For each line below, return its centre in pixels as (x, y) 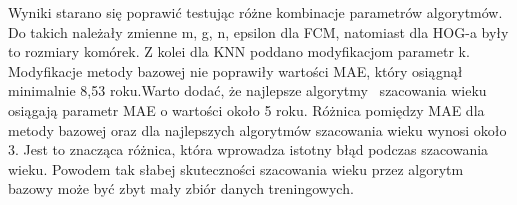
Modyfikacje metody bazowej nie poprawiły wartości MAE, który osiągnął (235, 70)
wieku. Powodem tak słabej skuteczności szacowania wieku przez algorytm (236, 168)
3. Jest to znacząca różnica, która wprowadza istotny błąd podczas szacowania (248, 149)
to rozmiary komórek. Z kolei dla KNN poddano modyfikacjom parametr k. (239, 51)
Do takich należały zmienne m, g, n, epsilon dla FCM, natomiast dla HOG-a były (258, 31)
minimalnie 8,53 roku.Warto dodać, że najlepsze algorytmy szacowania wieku (247, 90)
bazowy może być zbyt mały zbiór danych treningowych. (181, 188)
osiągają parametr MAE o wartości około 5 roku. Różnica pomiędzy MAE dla (246, 109)
